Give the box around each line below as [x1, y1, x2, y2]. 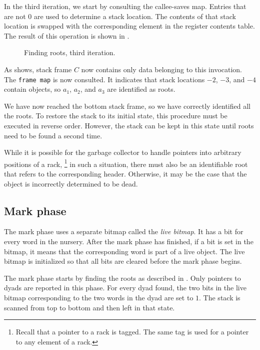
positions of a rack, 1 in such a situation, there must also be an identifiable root [4, 157, 248, 169]
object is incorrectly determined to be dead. [4, 178, 138, 189]
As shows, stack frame [4, 64, 72, 74]
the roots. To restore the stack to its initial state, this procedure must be [4, 110, 227, 121]
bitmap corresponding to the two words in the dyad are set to [4, 292, 193, 302]
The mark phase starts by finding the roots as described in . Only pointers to [4, 272, 241, 283]
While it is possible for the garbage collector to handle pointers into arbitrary [4, 147, 241, 157]
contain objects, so [4, 84, 61, 94]
